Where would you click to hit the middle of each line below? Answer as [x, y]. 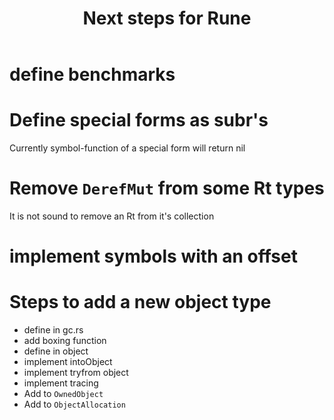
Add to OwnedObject [63, 394]
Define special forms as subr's [139, 120]
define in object [56, 351]
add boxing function [65, 341]
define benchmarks [92, 74]
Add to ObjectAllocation [74, 404]
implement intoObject [68, 362]
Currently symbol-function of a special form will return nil [127, 148]
